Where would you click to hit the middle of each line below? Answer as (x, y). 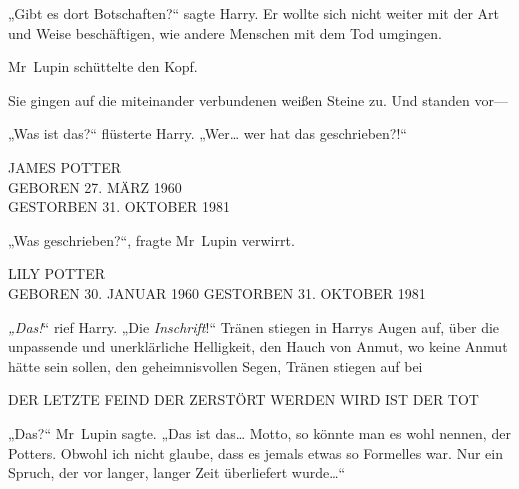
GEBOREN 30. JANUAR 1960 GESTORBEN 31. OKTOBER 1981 (217, 292)
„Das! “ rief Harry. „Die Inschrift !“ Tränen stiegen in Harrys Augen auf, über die (254, 326)
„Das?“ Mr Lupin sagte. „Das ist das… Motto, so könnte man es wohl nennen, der (259, 432)
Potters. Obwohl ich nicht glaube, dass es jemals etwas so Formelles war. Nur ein (255, 452)
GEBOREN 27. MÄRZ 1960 (95, 186)
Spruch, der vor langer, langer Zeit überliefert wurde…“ (177, 472)
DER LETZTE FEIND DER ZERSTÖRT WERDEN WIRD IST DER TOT (243, 399)
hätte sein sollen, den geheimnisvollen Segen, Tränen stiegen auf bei (215, 365)
